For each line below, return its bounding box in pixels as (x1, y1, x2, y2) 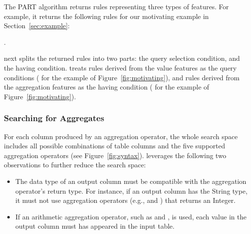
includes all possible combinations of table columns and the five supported (4, 141, 225, 151)
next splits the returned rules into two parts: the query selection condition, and (4, 53, 240, 63)
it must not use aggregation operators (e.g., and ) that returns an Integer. (15, 195, 236, 205)
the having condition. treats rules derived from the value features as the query (4, 62, 237, 72)
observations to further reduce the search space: (4, 160, 146, 170)
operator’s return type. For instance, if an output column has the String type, (15, 185, 248, 196)
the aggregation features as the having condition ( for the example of (4, 82, 209, 92)
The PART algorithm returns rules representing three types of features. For (4, 1, 229, 11)
